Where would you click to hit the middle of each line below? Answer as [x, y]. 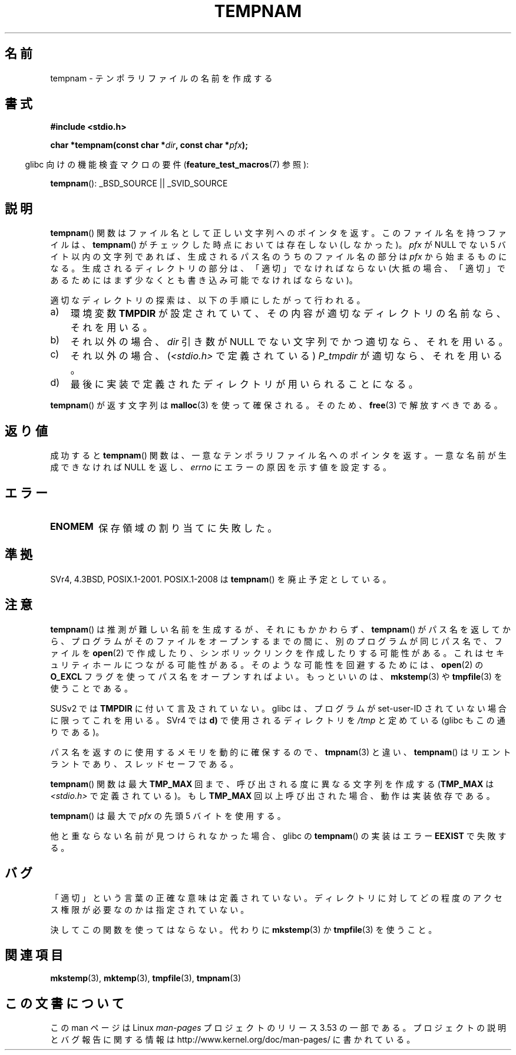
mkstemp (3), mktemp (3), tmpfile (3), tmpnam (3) [146, 978]
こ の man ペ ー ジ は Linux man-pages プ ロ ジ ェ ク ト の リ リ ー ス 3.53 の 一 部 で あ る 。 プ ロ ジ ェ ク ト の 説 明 [278, 1028]
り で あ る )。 [77, 732]
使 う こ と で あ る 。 [91, 688]
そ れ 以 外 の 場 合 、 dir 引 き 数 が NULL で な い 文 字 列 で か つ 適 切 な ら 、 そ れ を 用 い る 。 [289, 342]
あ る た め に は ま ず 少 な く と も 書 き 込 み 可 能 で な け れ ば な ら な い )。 [204, 280]
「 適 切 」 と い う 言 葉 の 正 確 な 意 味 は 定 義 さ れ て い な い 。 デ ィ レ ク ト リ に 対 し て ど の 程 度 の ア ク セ [276, 897]
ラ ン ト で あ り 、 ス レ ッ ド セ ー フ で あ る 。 [144, 764]
